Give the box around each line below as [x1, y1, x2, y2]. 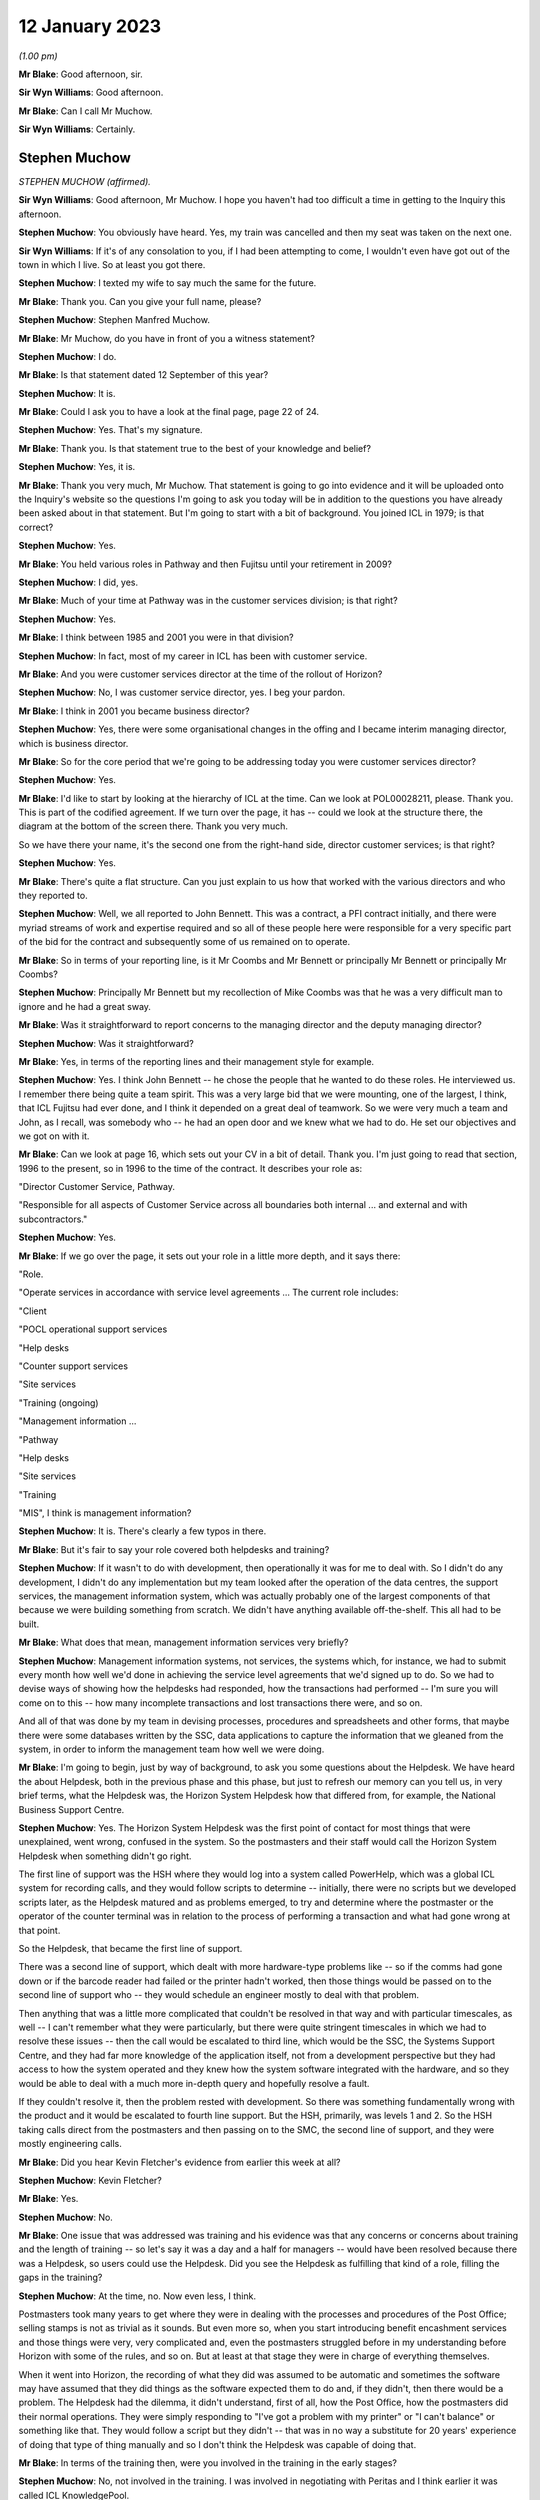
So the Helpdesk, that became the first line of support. [18, 1943, 243, 1955]
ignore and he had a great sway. [18, 1000, 152, 1012]
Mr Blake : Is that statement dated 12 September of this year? [18, 369, 269, 381]
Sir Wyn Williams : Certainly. [18, 123, 136, 135]
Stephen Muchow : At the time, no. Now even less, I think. [18, 2290, 257, 2302]
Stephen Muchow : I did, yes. [18, 576, 139, 588]
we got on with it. [18, 1130, 90, 1142]
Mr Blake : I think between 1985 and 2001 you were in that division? [18, 631, 294, 644]
